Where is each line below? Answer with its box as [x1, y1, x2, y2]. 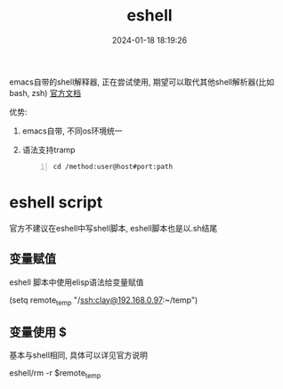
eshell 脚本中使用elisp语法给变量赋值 [9, 277, 144, 288]
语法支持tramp [21, 144, 76, 155]
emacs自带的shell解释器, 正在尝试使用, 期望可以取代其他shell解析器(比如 [9, 77, 274, 87]
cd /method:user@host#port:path [53, 162, 174, 171]
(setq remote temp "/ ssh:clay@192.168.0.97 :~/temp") [9, 295, 198, 307]
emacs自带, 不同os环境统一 [21, 126, 123, 136]
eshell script [9, 192, 103, 212]
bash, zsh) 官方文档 [9, 87, 82, 98]
